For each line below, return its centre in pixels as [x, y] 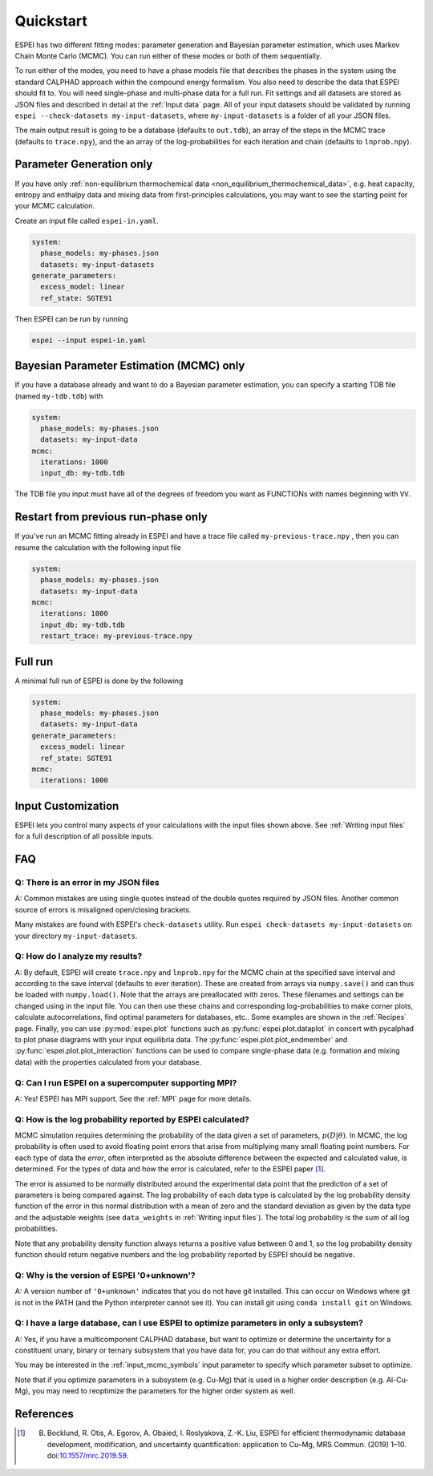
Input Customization [67, 806]
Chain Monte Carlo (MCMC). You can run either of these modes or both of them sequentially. [168, 55]
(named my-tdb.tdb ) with [59, 396]
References [44, 1414]
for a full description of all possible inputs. [84, 836]
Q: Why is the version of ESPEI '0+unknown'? [105, 1275]
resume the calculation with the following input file [98, 547]
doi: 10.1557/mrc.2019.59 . [88, 1455]
